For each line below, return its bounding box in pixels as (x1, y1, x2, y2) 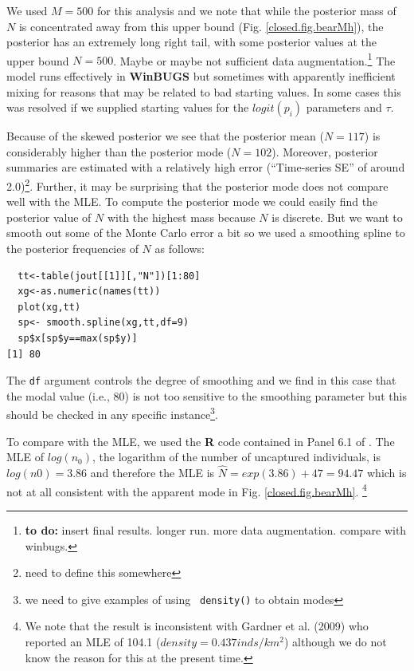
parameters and (306, 99, 382, 116)
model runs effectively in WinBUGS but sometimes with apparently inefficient (6, 68, 396, 85)
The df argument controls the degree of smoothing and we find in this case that (6, 372, 396, 389)
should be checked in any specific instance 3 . (6, 404, 218, 423)
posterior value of (6, 208, 92, 225)
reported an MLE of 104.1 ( (25, 633, 161, 649)
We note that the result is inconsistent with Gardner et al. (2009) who (25, 618, 369, 634)
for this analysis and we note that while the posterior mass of (96, 2, 396, 18)
